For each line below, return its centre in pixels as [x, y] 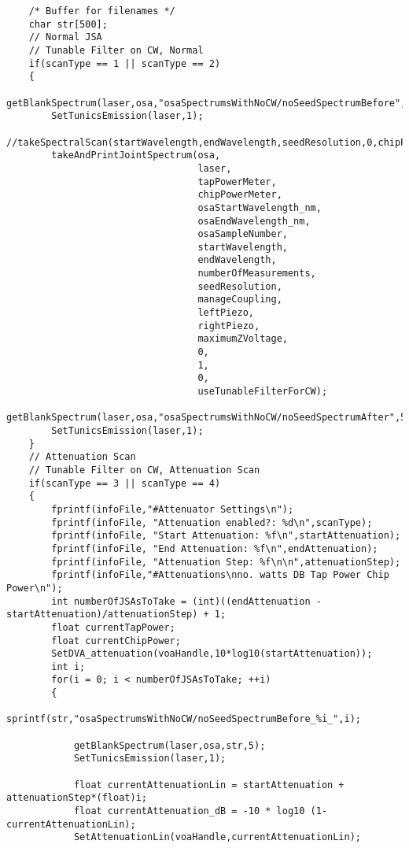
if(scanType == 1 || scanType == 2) [125, 63]
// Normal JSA [65, 37]
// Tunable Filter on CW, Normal [116, 50]
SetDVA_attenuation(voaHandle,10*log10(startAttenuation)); [212, 654]
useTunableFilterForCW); [263, 392]
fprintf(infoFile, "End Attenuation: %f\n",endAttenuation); [215, 548]
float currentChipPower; [116, 641]
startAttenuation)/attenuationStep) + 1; [116, 615]
